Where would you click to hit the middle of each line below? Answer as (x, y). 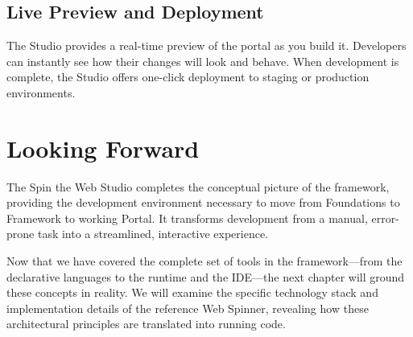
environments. (41, 92)
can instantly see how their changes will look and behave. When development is (203, 61)
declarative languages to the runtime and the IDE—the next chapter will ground (206, 276)
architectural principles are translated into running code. (146, 324)
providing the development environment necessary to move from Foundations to (203, 202)
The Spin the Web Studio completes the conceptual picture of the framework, (198, 186)
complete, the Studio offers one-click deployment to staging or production (188, 77)
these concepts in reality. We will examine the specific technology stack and (192, 292)
